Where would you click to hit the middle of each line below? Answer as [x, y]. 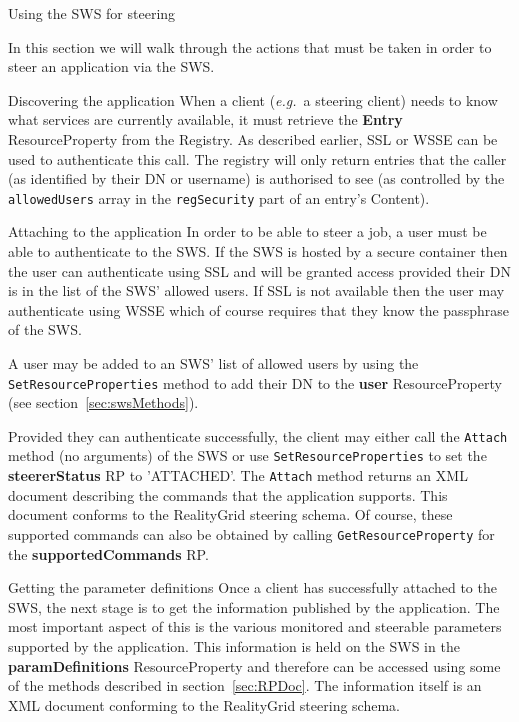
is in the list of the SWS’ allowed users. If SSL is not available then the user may [256, 290]
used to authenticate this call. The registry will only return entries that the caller [257, 158]
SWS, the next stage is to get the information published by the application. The [254, 606]
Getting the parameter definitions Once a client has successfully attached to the [252, 587]
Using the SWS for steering [92, 13]
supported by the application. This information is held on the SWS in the [234, 646]
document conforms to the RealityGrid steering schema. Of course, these [230, 514]
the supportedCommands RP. [108, 553]
